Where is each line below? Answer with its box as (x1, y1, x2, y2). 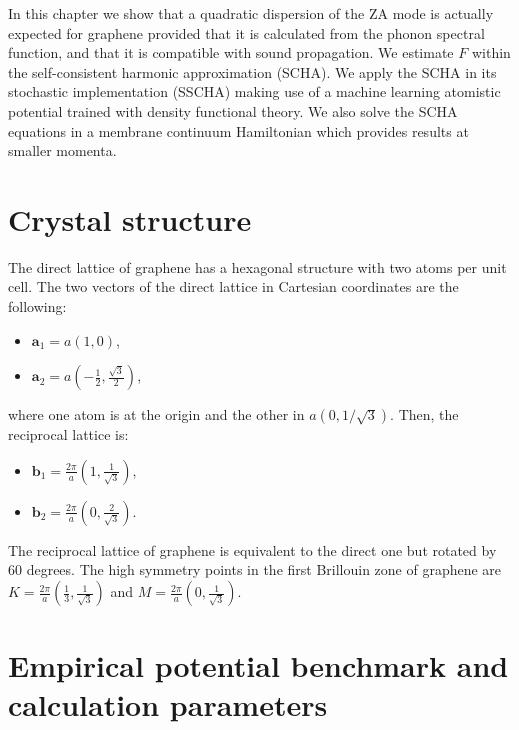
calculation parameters (8, 684, 328, 725)
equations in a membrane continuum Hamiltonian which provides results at (8, 120, 469, 141)
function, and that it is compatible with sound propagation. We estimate (8, 42, 454, 63)
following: (8, 296, 67, 317)
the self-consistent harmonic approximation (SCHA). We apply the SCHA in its (8, 61, 497, 82)
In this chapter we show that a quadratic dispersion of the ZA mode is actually (8, 3, 494, 23)
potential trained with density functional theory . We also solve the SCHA (8, 100, 458, 121)
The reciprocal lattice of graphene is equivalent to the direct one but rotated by (8, 539, 497, 560)
